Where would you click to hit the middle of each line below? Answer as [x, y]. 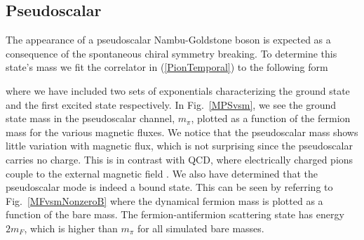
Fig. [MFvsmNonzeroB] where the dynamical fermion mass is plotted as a [164, 200]
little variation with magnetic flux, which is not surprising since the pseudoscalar [179, 146]
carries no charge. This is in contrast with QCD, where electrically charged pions [180, 159]
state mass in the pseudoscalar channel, [90, 118]
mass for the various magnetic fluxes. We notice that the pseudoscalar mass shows [182, 132]
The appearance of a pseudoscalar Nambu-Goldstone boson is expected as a [168, 40]
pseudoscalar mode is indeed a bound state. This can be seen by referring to [169, 187]
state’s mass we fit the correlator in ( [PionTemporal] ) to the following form [167, 67]
